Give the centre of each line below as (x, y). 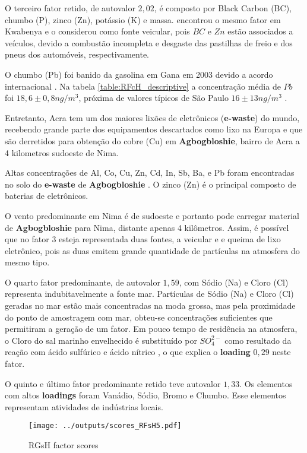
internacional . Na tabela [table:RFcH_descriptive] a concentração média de (143, 86)
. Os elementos (266, 383)
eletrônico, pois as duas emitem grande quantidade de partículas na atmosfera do (152, 250)
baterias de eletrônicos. (47, 196)
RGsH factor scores (64, 445)
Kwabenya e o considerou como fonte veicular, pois (97, 31)
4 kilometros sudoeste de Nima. (62, 152)
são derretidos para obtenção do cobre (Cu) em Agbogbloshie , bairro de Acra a (152, 140)
